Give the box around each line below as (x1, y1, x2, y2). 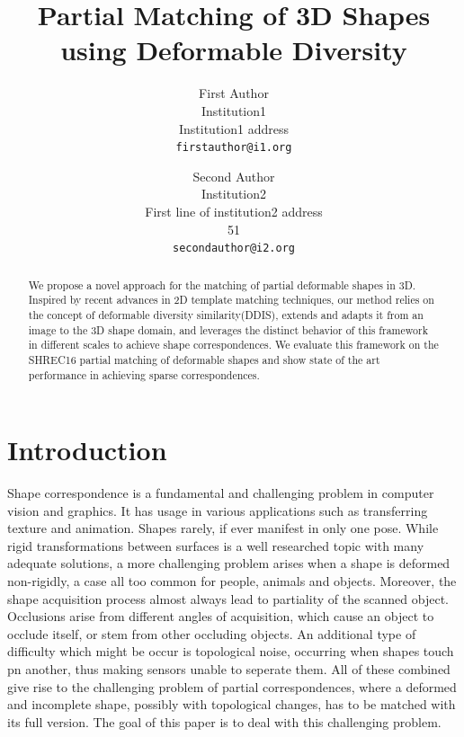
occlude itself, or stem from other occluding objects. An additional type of (7, 624, 416, 643)
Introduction (7, 431, 167, 468)
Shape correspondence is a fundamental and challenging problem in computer (7, 484, 434, 502)
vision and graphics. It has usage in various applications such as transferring (7, 501, 428, 519)
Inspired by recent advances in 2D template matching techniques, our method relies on (28, 292, 434, 307)
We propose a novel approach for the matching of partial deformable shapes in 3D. (28, 277, 416, 292)
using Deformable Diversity (60, 31, 407, 68)
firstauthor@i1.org (175, 141, 292, 155)
